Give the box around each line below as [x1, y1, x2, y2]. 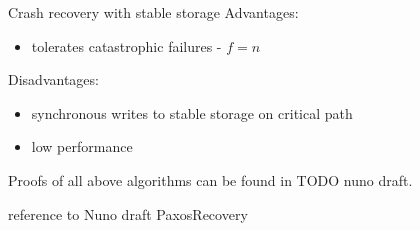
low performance [31, 136, 133, 157]
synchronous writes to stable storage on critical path [31, 102, 353, 123]
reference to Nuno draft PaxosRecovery [8, 203, 248, 224]
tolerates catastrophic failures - [31, 35, 222, 56]
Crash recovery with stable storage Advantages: [8, 2, 299, 22]
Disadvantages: [8, 69, 99, 90]
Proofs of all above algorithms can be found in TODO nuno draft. [8, 169, 413, 190]
